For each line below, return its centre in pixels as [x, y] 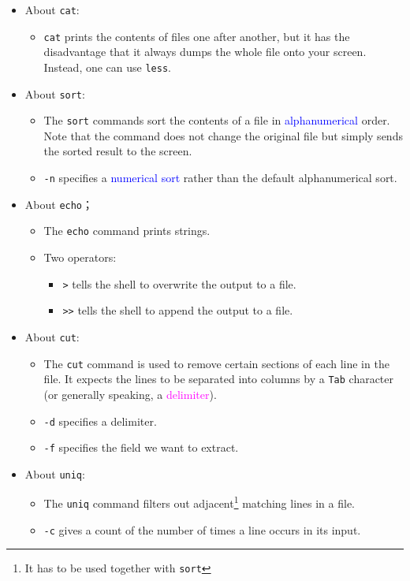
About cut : [52, 336]
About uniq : [55, 473]
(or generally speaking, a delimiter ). [130, 394]
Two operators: [80, 257]
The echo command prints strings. [127, 231]
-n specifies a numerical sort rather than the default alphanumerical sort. [220, 178]
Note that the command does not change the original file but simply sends [223, 135]
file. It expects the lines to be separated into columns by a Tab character [219, 379]
